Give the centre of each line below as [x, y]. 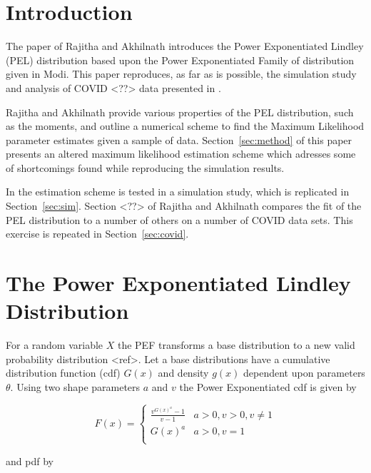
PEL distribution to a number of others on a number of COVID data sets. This [179, 219]
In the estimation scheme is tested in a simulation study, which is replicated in [178, 192]
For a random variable [55, 345]
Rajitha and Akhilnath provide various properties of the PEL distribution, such [180, 112]
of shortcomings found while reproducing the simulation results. [145, 167]
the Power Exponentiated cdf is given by [268, 386]
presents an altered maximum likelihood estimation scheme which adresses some [181, 154]
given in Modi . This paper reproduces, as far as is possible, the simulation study [181, 74]
